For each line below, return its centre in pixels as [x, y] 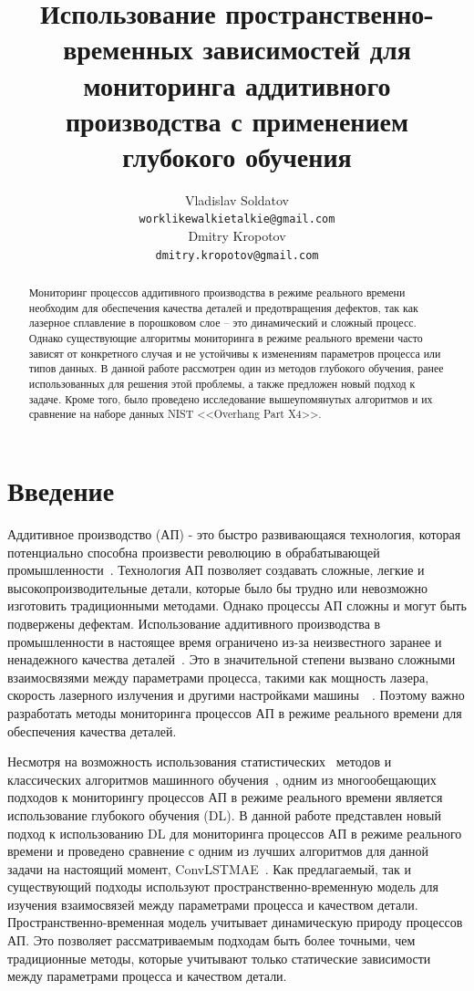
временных [128, 49]
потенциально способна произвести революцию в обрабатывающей [194, 552]
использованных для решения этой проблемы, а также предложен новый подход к [222, 384]
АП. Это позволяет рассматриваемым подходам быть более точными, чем [211, 940]
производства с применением [237, 120]
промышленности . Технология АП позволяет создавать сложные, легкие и [216, 570]
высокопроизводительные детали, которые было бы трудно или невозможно [217, 587]
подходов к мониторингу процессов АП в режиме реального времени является [225, 797]
